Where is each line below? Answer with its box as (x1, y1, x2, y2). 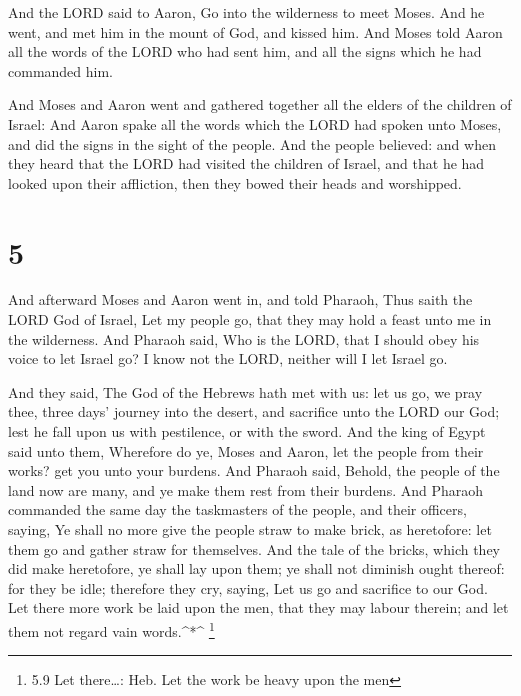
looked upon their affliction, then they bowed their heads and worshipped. (8, 172, 462, 193)
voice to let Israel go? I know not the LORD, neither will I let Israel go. (8, 348, 448, 369)
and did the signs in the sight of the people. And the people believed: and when (8, 133, 496, 154)
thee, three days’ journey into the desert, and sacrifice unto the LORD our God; (8, 401, 500, 422)
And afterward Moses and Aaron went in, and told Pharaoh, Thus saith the (8, 289, 473, 310)
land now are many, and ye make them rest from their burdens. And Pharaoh (8, 479, 484, 500)
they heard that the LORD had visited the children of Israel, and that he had (8, 153, 485, 174)
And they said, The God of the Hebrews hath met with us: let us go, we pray (8, 381, 483, 402)
